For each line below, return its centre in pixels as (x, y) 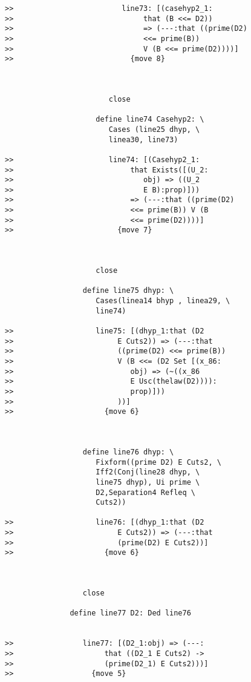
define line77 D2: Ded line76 (130, 613)
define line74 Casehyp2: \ (150, 120)
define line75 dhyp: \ (128, 291)
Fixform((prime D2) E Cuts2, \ (158, 462)
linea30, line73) (143, 139)
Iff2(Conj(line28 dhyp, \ (148, 472)
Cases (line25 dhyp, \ (154, 129)
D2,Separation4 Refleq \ (145, 492)
